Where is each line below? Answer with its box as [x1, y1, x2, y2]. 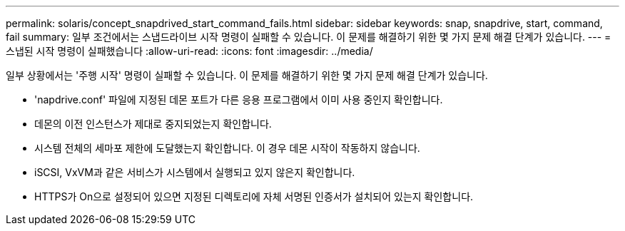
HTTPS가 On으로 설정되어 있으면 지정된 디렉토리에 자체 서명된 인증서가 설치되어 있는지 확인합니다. [34, 190, 474, 202]
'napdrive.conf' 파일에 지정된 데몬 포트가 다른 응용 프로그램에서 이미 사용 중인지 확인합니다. [34, 93, 443, 106]
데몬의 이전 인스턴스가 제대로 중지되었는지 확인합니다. [34, 118, 272, 130]
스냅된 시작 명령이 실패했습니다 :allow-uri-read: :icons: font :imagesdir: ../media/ [6, 45, 373, 57]
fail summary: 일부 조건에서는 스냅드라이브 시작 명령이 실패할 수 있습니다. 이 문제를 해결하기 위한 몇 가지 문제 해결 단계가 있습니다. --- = [6, 31, 611, 43]
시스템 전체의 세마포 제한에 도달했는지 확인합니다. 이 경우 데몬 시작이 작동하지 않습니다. [34, 142, 420, 154]
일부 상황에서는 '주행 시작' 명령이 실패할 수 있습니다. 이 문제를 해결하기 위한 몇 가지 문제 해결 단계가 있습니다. [6, 69, 488, 81]
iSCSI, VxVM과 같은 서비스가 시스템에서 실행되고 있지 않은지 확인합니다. [34, 166, 355, 178]
